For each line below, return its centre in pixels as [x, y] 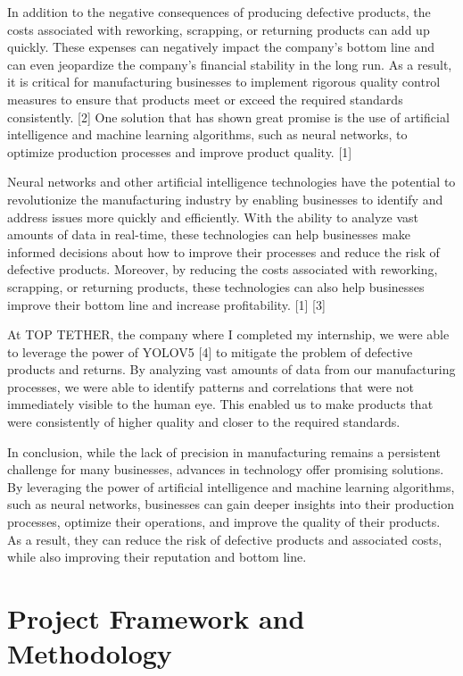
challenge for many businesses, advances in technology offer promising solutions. [226, 469]
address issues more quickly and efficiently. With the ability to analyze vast [213, 217]
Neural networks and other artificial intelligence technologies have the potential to [231, 182]
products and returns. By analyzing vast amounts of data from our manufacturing [231, 369]
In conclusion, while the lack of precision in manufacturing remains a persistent [224, 451]
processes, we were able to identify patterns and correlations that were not [211, 386]
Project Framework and [156, 618]
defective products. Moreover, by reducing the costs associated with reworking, [223, 269]
